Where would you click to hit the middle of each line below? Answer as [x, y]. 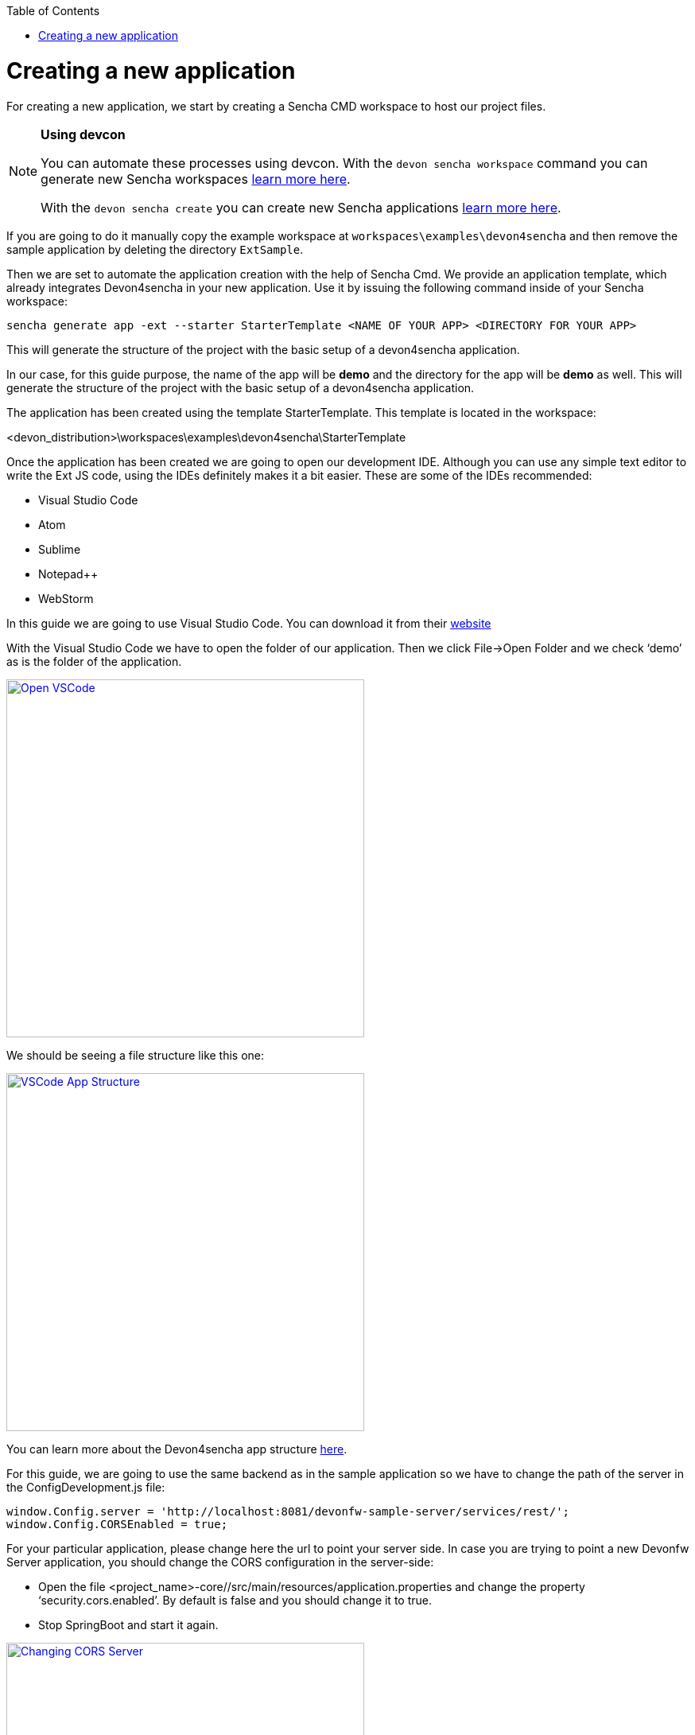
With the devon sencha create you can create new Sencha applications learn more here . [301, 207]
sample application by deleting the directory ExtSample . [155, 249]
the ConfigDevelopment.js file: [86, 1487]
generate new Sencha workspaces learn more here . [196, 179]
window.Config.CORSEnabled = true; [117, 1524]
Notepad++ [68, 574]
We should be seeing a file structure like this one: [136, 1055]
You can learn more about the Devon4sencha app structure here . [177, 1449]
